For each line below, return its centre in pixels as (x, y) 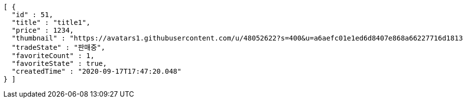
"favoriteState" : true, (59, 63)
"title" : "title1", (51, 22)
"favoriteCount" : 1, (53, 56)
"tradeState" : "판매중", (58, 47)
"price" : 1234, (43, 30)
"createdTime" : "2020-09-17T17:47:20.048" (96, 71)
